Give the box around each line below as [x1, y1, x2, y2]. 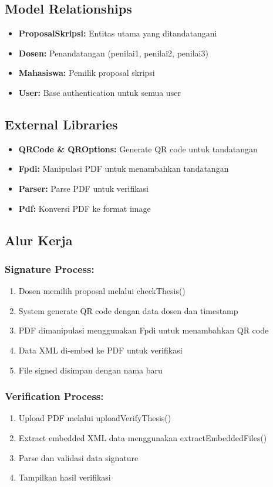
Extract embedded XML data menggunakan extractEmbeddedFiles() [18, 431, 267, 443]
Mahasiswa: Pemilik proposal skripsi [18, 66, 155, 79]
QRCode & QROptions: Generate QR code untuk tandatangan [18, 142, 258, 155]
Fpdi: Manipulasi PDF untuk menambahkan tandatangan [18, 162, 229, 175]
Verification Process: [5, 389, 104, 403]
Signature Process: [5, 261, 95, 276]
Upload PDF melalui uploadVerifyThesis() [18, 412, 171, 424]
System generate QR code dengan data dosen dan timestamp [18, 304, 238, 316]
